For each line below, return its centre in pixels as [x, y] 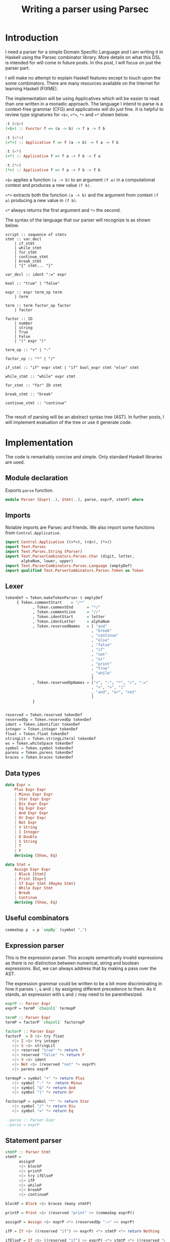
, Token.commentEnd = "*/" [66, 607]
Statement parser [34, 1141]
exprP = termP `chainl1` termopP [40, 1008]
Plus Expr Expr [30, 789]
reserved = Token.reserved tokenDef [44, 715]
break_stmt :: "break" [29, 394]
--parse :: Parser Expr [30, 1120]
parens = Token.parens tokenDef [39, 753]
